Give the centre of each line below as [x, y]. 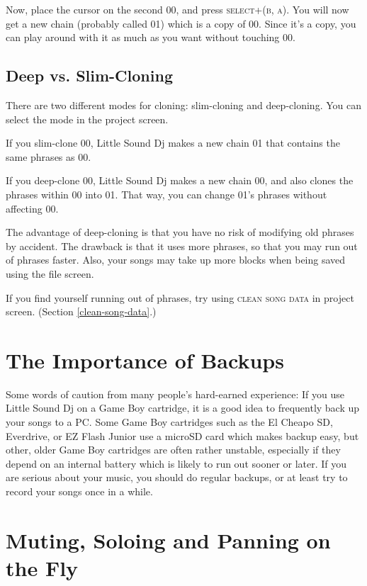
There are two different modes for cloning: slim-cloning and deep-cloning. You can [183, 105]
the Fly [42, 567]
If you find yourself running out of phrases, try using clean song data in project [180, 297]
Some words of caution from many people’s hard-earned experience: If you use [175, 394]
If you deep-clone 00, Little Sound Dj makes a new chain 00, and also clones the [180, 180]
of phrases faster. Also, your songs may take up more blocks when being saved [176, 260]
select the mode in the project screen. [87, 119]
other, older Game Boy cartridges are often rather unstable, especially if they [173, 450]
